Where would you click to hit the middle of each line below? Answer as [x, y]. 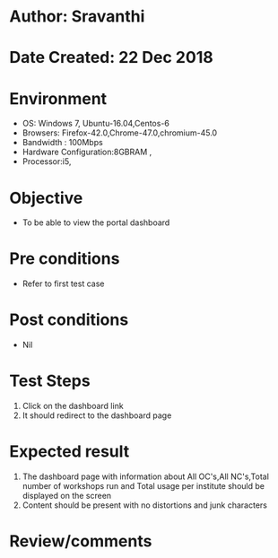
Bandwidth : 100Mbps [62, 143]
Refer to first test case [63, 283]
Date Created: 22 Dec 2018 [111, 58]
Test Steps [50, 381]
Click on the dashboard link [73, 406]
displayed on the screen [67, 496]
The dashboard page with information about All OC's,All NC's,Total [145, 476]
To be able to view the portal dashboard [96, 222]
